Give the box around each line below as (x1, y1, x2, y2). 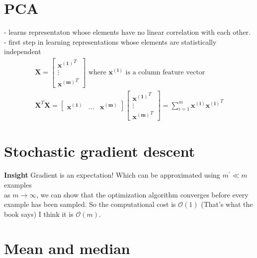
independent (4, 46, 41, 57)
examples (4, 179, 32, 190)
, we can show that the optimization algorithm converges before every (36, 189, 249, 199)
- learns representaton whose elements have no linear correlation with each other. (4, 27, 251, 37)
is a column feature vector (125, 69, 205, 76)
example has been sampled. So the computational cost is (4, 199, 176, 209)
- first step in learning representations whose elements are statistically (4, 36, 217, 47)
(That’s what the (201, 199, 253, 209)
